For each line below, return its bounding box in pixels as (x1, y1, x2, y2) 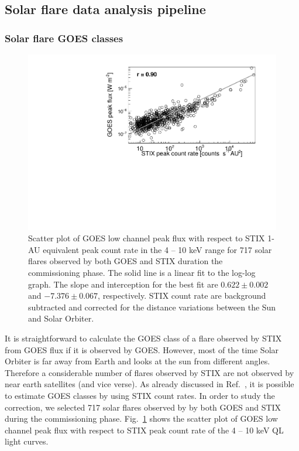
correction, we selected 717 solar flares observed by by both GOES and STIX (5, 401, 281, 413)
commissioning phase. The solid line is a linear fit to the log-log (28, 266, 256, 279)
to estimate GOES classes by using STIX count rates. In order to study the (5, 389, 275, 401)
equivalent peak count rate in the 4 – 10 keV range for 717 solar (43, 243, 272, 255)
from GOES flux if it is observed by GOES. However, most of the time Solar (5, 343, 279, 356)
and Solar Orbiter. (28, 312, 94, 324)
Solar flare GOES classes (5, 30, 123, 45)
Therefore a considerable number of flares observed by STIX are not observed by (5, 366, 294, 378)
